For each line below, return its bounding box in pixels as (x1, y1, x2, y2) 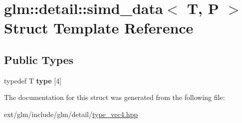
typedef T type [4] (4, 75, 62, 85)
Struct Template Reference (4, 17, 194, 38)
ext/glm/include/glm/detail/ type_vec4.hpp (4, 108, 138, 119)
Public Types (4, 51, 74, 67)
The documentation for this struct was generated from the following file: (4, 92, 225, 102)
